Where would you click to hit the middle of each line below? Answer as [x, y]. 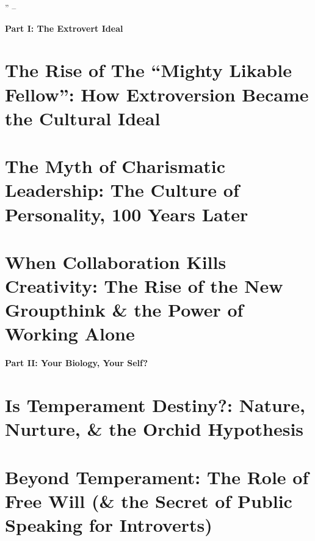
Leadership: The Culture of [122, 190]
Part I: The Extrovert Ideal [64, 28]
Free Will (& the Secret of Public [149, 500]
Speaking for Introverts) [109, 525]
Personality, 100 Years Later [127, 214]
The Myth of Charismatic [115, 166]
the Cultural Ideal [83, 118]
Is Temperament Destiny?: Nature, [155, 405]
